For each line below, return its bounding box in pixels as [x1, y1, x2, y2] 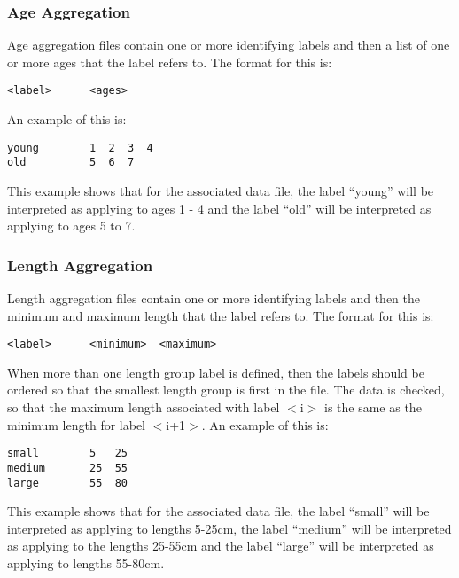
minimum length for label [7, 415, 146, 433]
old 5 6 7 [7, 156, 135, 169]
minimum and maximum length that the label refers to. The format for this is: [7, 306, 434, 324]
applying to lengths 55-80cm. [7, 553, 165, 572]
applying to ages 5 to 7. [7, 216, 136, 235]
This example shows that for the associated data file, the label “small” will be [7, 502, 430, 520]
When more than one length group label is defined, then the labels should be [7, 363, 424, 381]
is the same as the [323, 398, 422, 416]
